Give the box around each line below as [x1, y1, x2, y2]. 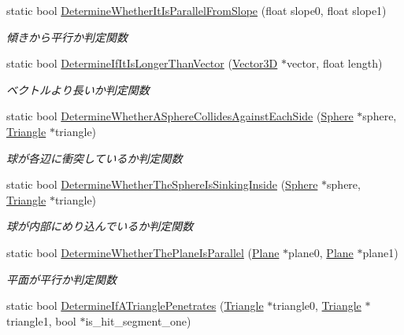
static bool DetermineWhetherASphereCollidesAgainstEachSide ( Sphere [6, 108, 354, 124]
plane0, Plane [288, 244, 354, 260]
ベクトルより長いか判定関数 [6, 81, 150, 98]
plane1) [362, 244, 398, 260]
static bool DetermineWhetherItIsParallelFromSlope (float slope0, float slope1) [6, 2, 387, 18]
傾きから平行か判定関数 [6, 28, 128, 45]
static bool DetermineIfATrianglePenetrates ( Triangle [6, 297, 264, 314]
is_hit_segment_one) [85, 312, 191, 329]
